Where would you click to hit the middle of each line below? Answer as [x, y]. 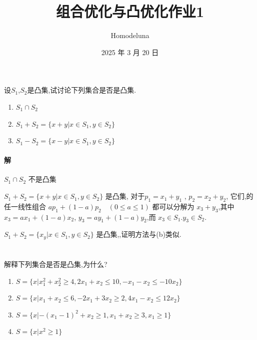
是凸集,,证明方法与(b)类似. [139, 234]
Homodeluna [130, 35]
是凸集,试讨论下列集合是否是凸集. [82, 90]
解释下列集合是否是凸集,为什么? [56, 264]
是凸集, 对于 [125, 196]
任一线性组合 [25, 206]
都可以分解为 [173, 206]
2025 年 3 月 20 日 [130, 52]
